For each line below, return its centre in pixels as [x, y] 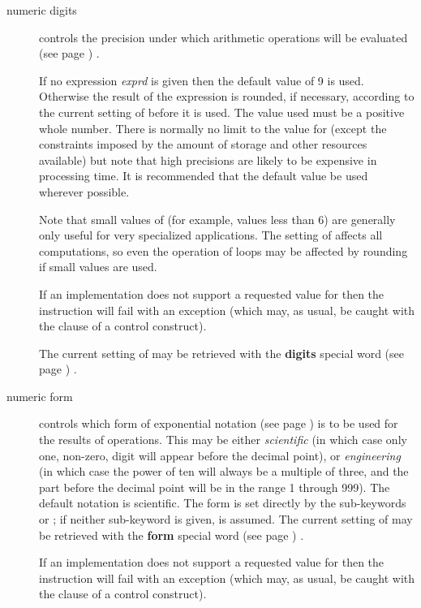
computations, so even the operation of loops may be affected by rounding [223, 250]
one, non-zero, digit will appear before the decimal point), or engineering [220, 455]
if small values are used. [98, 267]
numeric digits [42, 10]
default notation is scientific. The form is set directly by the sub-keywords [223, 503]
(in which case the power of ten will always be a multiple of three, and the [224, 471]
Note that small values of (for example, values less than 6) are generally [217, 219]
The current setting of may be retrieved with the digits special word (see [221, 353]
